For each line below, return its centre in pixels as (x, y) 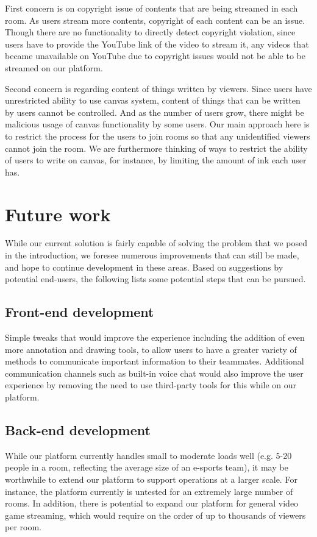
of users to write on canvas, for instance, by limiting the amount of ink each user (156, 160)
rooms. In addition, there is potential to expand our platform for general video (152, 503)
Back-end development (78, 429)
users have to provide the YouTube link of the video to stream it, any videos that (157, 44)
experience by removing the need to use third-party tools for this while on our (151, 385)
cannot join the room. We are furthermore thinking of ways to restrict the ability (156, 148)
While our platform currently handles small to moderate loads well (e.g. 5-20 (148, 455)
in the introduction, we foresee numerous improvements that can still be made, (152, 255)
